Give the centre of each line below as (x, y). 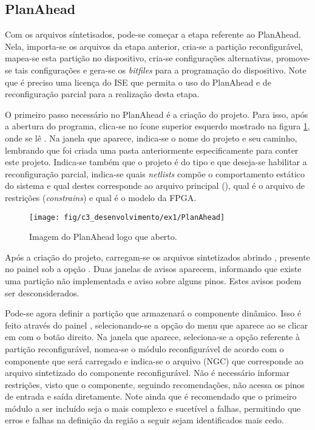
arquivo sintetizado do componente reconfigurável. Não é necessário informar (147, 373)
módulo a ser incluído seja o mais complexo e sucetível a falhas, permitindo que (153, 408)
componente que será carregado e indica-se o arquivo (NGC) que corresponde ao (154, 360)
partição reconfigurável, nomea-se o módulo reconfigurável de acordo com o (144, 348)
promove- (293, 58)
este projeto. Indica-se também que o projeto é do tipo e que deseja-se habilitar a (156, 162)
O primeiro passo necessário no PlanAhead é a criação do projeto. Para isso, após (157, 114)
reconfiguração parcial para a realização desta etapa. (102, 94)
